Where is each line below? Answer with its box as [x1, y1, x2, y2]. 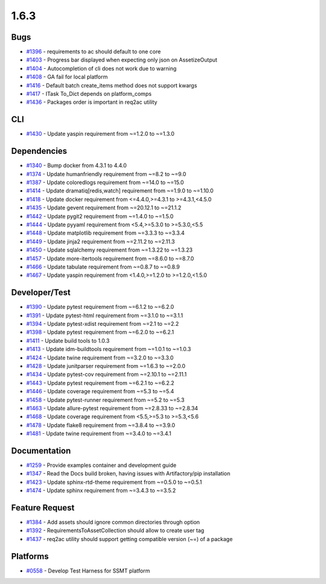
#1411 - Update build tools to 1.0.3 [26, 337, 110, 344]
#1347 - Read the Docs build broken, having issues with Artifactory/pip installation [26, 470, 231, 477]
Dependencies [11, 146, 68, 156]
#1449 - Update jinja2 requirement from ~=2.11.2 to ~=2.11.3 [26, 238, 175, 245]
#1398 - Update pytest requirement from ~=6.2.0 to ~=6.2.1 [26, 329, 174, 336]
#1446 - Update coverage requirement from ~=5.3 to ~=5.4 [26, 388, 174, 395]
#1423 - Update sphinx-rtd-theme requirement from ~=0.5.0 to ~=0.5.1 [26, 478, 202, 486]
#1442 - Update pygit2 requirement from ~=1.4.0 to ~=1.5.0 [26, 212, 174, 220]
